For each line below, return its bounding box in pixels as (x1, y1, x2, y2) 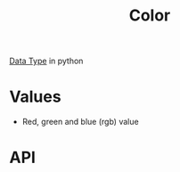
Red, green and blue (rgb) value (21, 117, 140, 127)
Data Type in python (9, 55, 84, 67)
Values (9, 86, 61, 107)
